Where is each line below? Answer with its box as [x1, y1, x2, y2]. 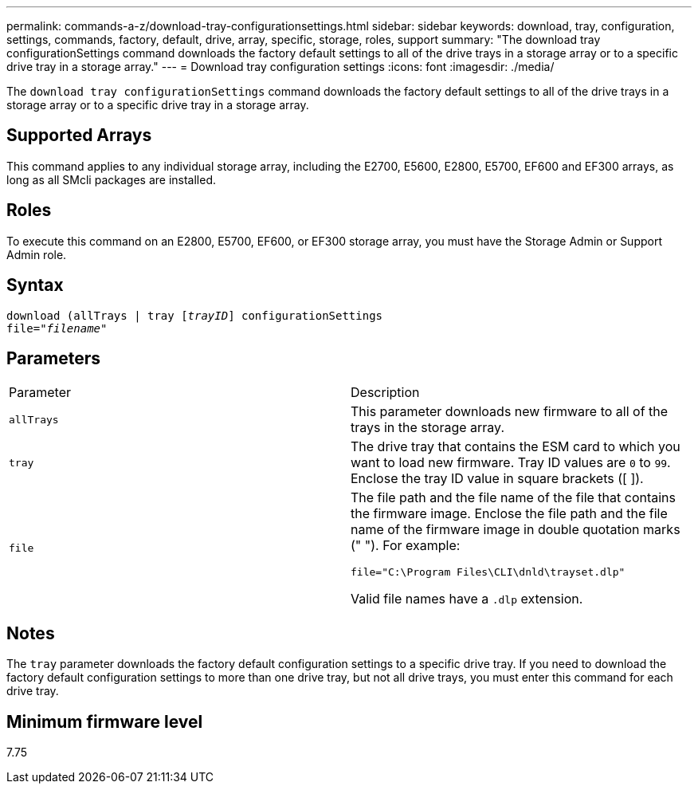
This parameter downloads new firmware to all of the [351, 403, 669, 420]
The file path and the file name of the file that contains [351, 489, 676, 506]
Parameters [6, 348, 100, 368]
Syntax [6, 275, 64, 296]
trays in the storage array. [351, 419, 504, 436]
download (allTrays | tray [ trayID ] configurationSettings [6, 309, 383, 322]
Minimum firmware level [6, 711, 203, 732]
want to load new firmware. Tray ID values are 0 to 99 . [351, 454, 671, 471]
